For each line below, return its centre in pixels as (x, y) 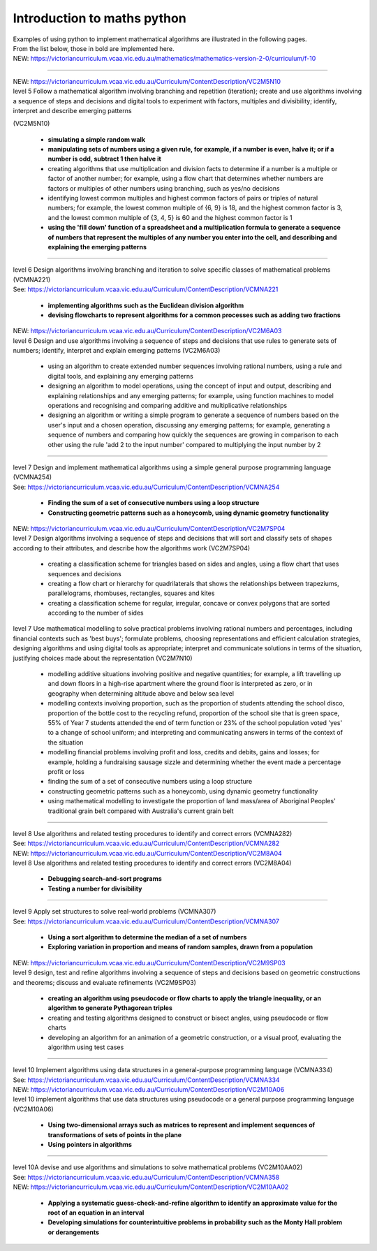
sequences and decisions (84, 573)
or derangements (74, 1232)
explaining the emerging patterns (97, 247)
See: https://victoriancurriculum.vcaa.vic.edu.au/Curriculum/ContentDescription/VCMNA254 (146, 487)
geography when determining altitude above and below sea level (141, 693)
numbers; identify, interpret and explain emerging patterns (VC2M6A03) (117, 351)
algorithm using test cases (86, 1047)
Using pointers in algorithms (90, 1145)
